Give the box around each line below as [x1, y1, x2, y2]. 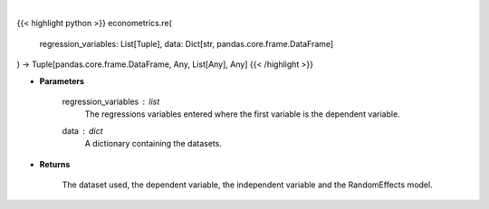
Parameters [39, 75, 85, 86]
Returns [39, 158, 71, 169]
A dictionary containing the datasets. [84, 138, 222, 149]
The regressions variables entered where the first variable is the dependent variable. [84, 109, 400, 119]
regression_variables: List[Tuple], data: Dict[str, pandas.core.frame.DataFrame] [39, 38, 334, 49]
